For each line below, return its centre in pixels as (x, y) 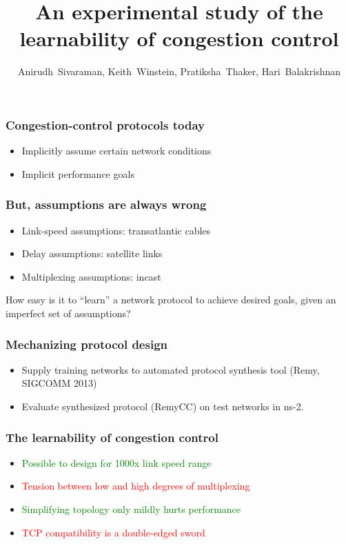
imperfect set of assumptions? (68, 313)
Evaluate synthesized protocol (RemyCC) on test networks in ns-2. (163, 406)
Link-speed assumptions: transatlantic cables (116, 230)
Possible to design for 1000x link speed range (116, 462)
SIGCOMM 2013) (59, 383)
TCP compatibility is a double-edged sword (113, 532)
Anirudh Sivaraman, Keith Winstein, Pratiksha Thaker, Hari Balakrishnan (179, 71)
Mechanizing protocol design (86, 344)
